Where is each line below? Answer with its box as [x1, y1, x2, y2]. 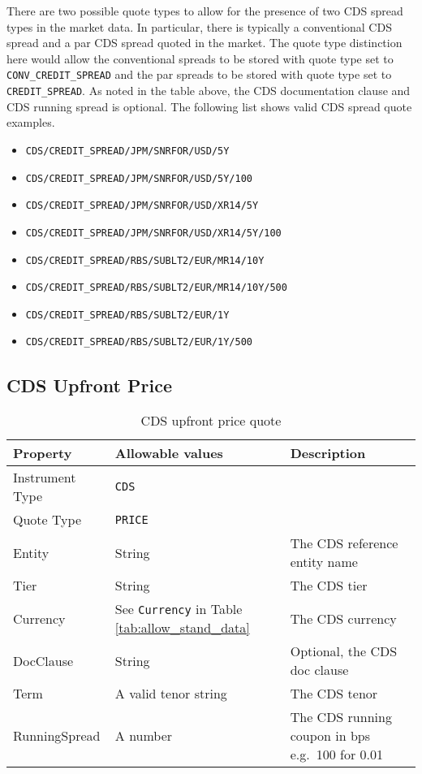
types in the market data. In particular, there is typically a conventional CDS [6, 18, 392, 35]
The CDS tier [290, 576, 368, 595]
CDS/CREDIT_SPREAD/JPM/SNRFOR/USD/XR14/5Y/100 [25, 227, 282, 239]
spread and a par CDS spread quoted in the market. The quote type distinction [6, 34, 403, 51]
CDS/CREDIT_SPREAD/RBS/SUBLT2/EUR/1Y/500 [25, 336, 252, 348]
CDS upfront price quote [140, 411, 282, 430]
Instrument [13, 468, 76, 487]
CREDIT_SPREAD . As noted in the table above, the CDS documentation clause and [6, 82, 411, 99]
